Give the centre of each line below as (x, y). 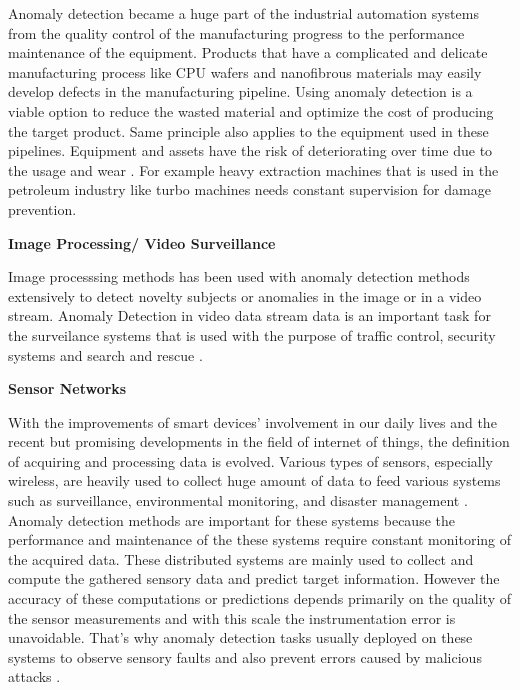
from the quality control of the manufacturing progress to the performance (236, 32)
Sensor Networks (67, 388)
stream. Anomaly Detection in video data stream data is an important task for (249, 315)
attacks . (34, 676)
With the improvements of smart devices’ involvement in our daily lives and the (252, 421)
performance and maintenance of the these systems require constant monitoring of (260, 539)
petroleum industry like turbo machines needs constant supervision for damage (249, 189)
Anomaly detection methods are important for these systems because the (231, 519)
